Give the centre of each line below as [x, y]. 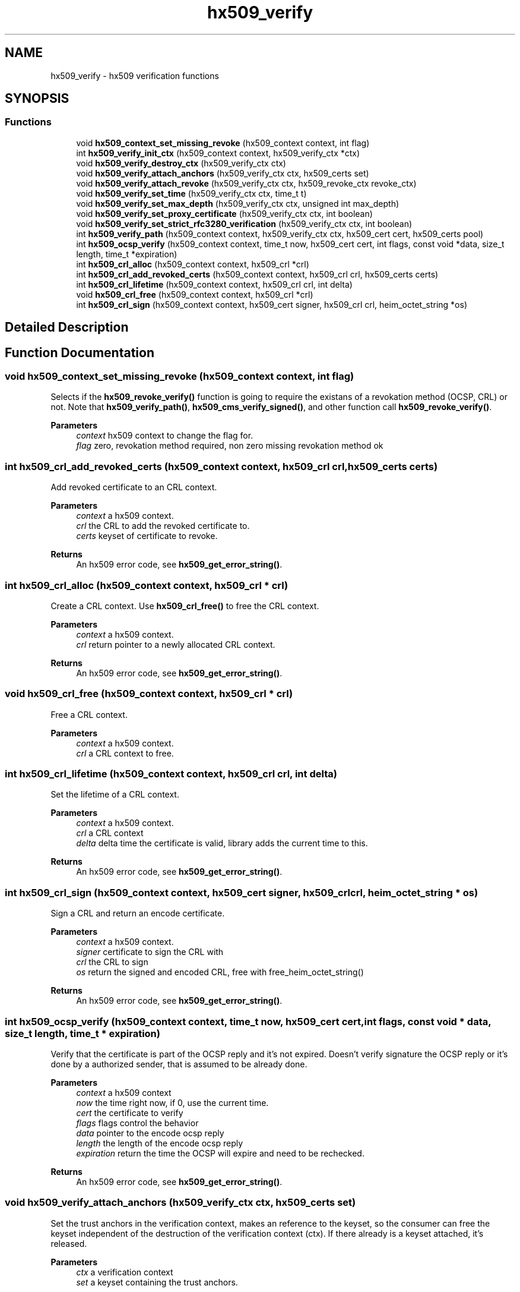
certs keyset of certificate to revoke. [147, 536]
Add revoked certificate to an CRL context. [134, 487]
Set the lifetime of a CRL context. [115, 795]
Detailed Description [67, 327]
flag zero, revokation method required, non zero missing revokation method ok [230, 446]
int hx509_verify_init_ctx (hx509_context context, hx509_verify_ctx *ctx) [218, 153]
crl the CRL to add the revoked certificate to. [163, 526]
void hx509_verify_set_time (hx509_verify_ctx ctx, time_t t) [191, 193]
